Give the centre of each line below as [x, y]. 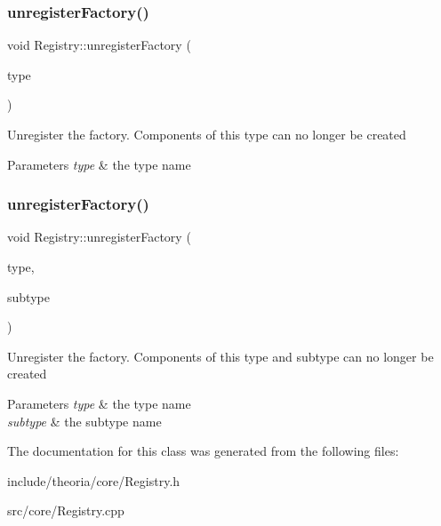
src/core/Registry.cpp [66, 510]
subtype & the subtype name [84, 421]
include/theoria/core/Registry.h [94, 480]
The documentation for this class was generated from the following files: [203, 451]
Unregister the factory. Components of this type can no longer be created [207, 134]
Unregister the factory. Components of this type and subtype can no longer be [220, 356]
